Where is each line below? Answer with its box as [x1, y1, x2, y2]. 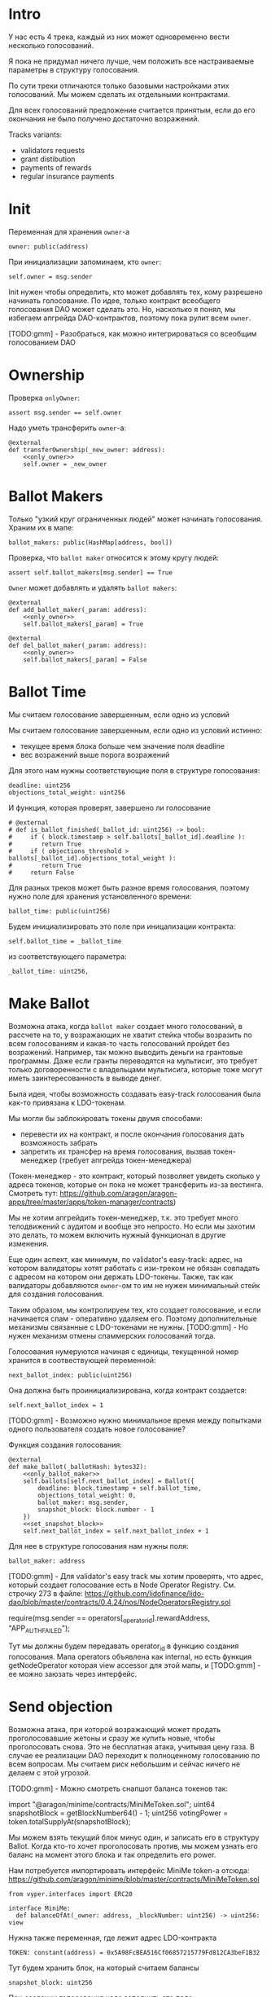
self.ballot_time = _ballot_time [8, 937, 122, 945]
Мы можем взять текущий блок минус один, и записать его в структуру [8, 1832, 260, 1842]
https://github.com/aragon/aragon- [59, 1188, 177, 1198]
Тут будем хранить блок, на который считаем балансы [8, 1963, 199, 1973]
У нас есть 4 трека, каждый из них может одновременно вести [8, 32, 230, 42]
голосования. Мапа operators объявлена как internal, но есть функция [8, 1652, 252, 1662]
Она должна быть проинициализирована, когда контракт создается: [8, 1385, 247, 1395]
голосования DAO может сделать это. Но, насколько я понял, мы [8, 304, 236, 314]
